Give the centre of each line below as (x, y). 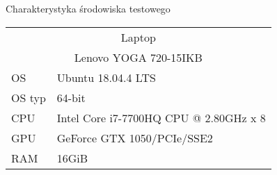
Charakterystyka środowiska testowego (88, 8)
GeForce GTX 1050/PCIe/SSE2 (135, 137)
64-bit (71, 97)
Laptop (138, 37)
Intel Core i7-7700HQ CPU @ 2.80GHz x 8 (161, 117)
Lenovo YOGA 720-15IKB (138, 57)
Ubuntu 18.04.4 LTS (106, 77)
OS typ (29, 97)
